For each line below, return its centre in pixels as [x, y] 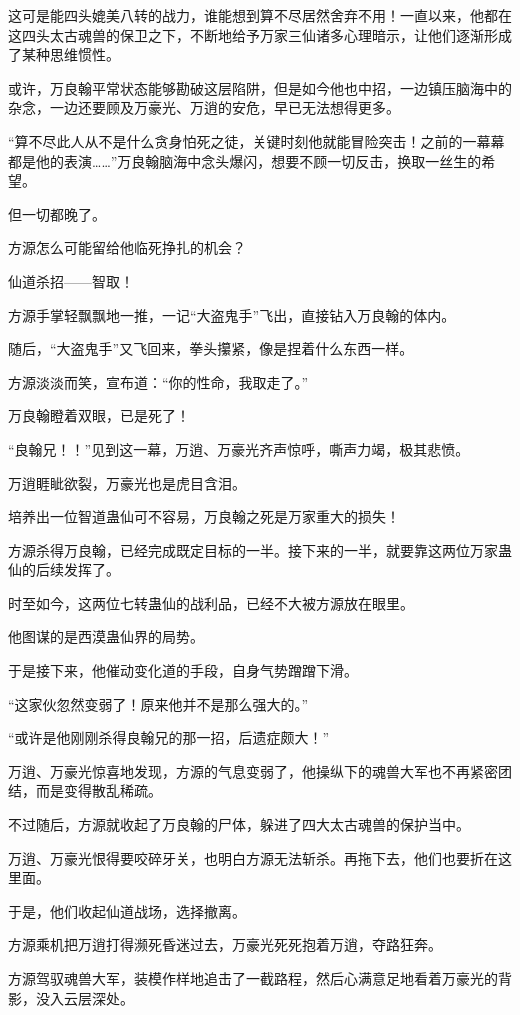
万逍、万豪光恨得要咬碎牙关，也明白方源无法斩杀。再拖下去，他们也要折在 [253, 857]
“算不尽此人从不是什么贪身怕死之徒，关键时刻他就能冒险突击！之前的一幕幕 [256, 140]
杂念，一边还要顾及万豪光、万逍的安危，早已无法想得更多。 [204, 107]
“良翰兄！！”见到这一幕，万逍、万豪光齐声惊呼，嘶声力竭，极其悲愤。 [239, 448]
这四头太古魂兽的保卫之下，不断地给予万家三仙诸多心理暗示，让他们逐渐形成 [260, 34]
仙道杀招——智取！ [71, 280]
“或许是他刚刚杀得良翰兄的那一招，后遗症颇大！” [169, 737]
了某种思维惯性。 [64, 54]
